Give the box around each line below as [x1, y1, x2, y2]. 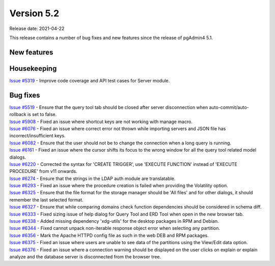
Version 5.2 [9, 8, 60, 19]
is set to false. [27, 111, 57, 117]
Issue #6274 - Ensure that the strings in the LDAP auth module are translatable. [9, 175, 176, 182]
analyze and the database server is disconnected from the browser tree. [9, 253, 161, 259]
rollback [9, 111, 26, 117]
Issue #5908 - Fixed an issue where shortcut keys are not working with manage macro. [9, 119, 193, 125]
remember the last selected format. [9, 196, 84, 203]
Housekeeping [9, 64, 57, 73]
